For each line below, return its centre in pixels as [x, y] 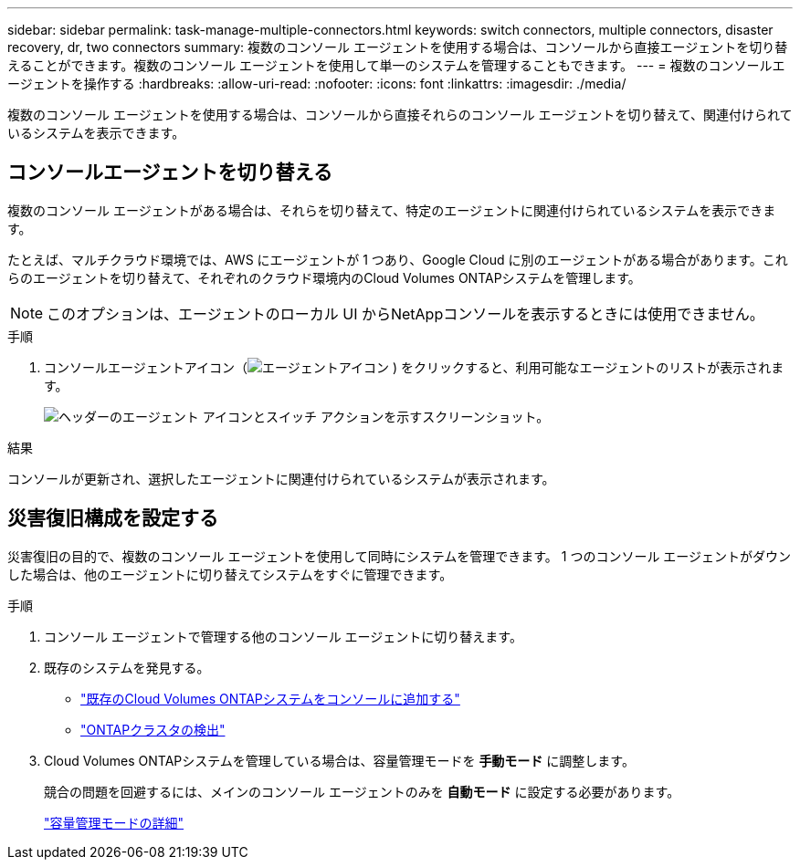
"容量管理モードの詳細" [114, 822]
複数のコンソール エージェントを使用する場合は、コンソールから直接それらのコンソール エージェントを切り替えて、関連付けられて [400, 115]
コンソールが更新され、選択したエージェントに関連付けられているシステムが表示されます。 [281, 478]
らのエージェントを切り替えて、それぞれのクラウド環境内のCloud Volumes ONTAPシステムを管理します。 [324, 277]
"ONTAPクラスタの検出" [153, 729]
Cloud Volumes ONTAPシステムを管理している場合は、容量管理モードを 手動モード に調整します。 [339, 760]
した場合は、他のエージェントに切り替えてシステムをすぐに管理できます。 [230, 574]
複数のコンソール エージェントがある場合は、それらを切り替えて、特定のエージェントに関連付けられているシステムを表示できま [392, 210]
